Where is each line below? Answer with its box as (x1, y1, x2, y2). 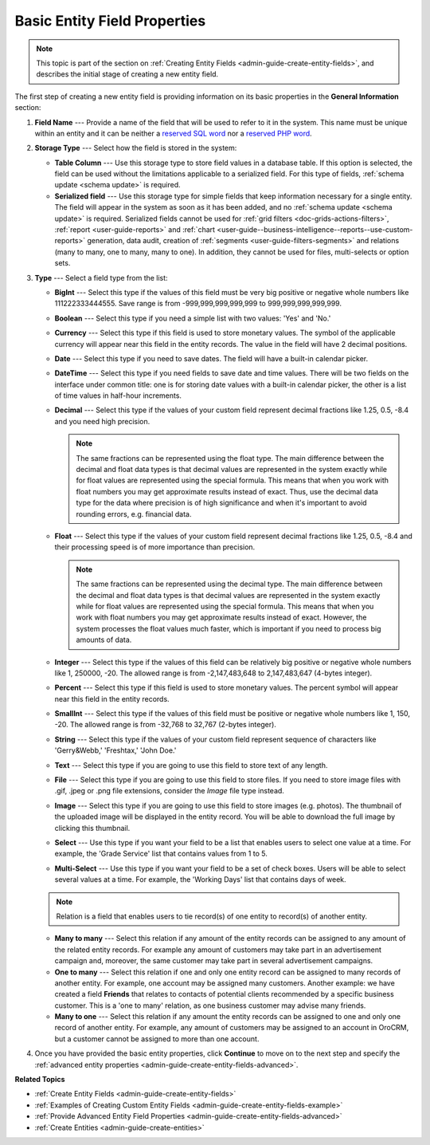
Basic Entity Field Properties (14, 12, 206, 30)
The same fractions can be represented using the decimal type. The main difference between (76, 579, 383, 589)
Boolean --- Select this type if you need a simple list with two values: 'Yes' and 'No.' (54, 313, 331, 323)
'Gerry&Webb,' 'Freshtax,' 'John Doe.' (54, 746, 177, 755)
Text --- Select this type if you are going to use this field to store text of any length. (54, 760, 328, 769)
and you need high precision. (54, 416, 150, 426)
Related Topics (14, 1075, 65, 1084)
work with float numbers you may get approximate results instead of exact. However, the (76, 612, 367, 622)
